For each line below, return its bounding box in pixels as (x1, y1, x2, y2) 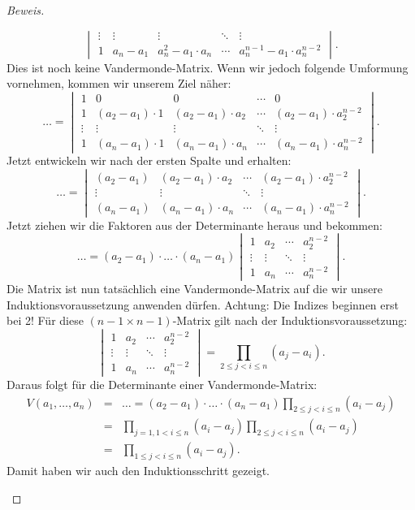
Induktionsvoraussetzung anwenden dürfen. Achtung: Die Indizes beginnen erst (6, 296, 399, 313)
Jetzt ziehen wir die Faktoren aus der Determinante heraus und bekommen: (6, 216, 383, 233)
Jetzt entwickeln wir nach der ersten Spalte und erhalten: (6, 152, 292, 169)
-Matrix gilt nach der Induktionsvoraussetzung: (172, 312, 408, 329)
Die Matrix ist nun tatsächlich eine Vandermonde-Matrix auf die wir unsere (6, 280, 383, 297)
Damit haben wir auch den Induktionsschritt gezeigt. (6, 462, 270, 479)
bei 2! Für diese (6, 312, 84, 329)
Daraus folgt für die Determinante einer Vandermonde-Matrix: (6, 376, 318, 392)
